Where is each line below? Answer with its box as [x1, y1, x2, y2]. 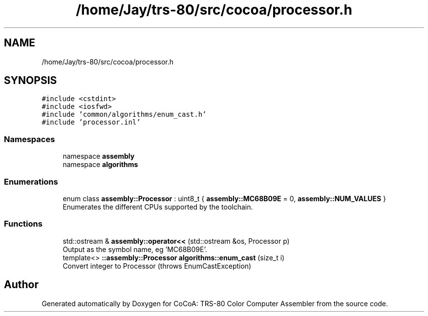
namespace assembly [63, 152, 135, 161]
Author [4, 278, 39, 291]
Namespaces [4, 134, 55, 144]
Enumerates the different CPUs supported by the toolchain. [63, 202, 253, 211]
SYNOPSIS [4, 74, 57, 87]
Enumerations [4, 176, 58, 187]
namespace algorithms [63, 160, 138, 169]
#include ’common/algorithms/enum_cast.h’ [42, 110, 207, 119]
